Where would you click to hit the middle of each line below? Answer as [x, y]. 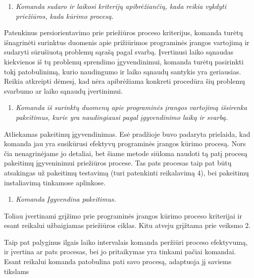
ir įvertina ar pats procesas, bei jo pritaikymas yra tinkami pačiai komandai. [120, 251]
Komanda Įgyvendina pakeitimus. [66, 199]
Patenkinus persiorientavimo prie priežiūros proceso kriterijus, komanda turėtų [124, 32]
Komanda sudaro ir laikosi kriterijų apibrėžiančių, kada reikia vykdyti [121, 6]
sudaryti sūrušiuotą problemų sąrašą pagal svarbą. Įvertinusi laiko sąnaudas [119, 52]
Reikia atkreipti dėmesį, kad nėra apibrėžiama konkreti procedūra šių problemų [125, 81]
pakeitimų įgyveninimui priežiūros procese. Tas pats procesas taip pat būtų [118, 163]
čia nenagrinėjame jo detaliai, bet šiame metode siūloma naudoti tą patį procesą [126, 153]
